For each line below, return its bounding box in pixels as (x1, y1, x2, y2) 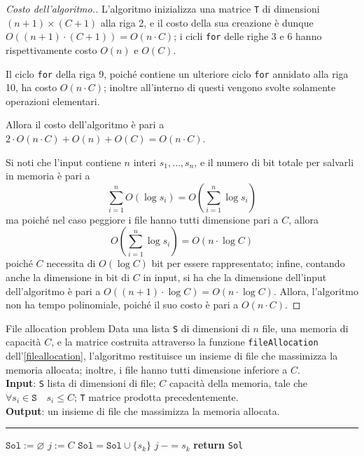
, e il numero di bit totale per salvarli (194, 154, 354, 169)
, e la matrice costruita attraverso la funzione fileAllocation (51, 334, 318, 349)
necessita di (46, 256, 96, 271)
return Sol (193, 437, 244, 452)
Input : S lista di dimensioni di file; (6, 376, 156, 390)
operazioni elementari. (6, 93, 100, 108)
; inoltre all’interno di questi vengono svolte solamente (103, 80, 336, 95)
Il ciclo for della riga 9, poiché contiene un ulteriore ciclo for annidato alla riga (6, 66, 349, 81)
